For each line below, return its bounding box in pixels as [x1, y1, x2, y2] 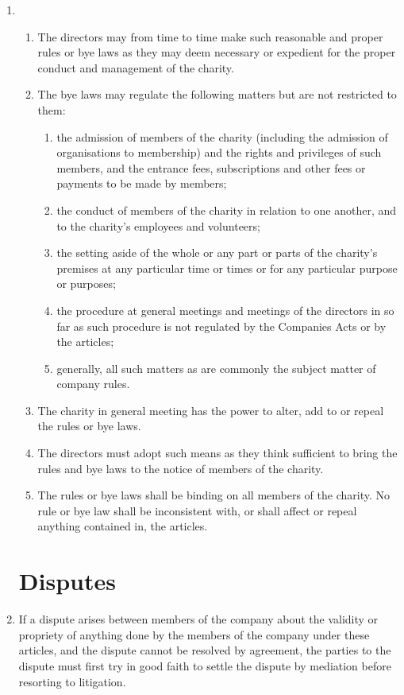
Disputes [18, 565, 116, 597]
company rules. [56, 375, 130, 392]
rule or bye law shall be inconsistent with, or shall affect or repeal [37, 502, 357, 518]
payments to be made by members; [56, 175, 227, 192]
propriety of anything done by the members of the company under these [18, 626, 370, 643]
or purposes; [56, 275, 116, 292]
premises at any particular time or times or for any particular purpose [56, 259, 398, 276]
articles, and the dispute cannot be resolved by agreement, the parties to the [18, 642, 391, 658]
